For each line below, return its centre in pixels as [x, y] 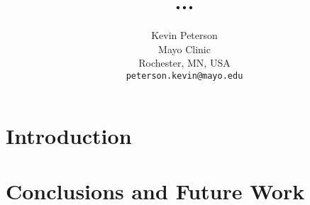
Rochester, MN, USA [184, 63]
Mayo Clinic [184, 49]
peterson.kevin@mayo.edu [184, 76]
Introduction [69, 135]
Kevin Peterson [184, 35]
